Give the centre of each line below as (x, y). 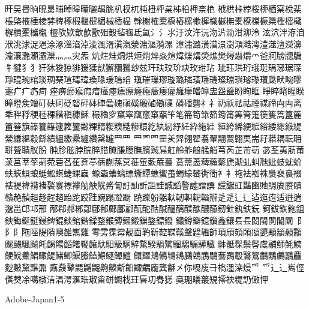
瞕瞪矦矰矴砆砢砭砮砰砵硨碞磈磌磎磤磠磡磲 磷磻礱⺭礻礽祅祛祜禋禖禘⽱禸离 (153, 102)
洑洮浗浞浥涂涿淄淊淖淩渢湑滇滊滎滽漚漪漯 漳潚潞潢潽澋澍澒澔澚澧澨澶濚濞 (153, 43)
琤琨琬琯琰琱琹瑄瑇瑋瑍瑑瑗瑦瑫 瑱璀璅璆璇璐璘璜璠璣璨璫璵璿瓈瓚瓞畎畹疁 (153, 79)
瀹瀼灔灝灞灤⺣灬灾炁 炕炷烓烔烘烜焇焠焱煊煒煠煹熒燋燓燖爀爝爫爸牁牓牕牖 (153, 55)
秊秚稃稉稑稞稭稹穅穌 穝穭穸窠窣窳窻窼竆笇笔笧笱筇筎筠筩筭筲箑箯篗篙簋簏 (153, 114)
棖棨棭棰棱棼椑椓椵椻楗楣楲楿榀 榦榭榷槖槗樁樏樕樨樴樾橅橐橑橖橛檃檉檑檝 (153, 20)
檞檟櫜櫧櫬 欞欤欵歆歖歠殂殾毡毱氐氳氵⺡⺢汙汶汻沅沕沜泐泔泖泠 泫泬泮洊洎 (155, 32)
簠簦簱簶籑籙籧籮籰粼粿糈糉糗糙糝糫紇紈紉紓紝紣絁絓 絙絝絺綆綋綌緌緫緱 (149, 126)
